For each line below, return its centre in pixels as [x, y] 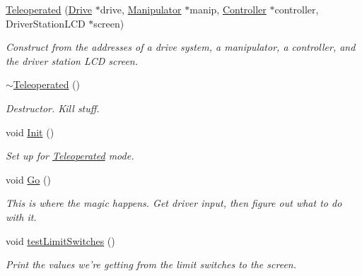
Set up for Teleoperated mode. [70, 156]
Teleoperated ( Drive [49, 9]
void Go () [28, 179]
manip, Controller [228, 9]
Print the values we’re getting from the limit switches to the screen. [151, 264]
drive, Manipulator [141, 9]
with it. [21, 216]
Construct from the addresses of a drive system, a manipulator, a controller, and [181, 47]
